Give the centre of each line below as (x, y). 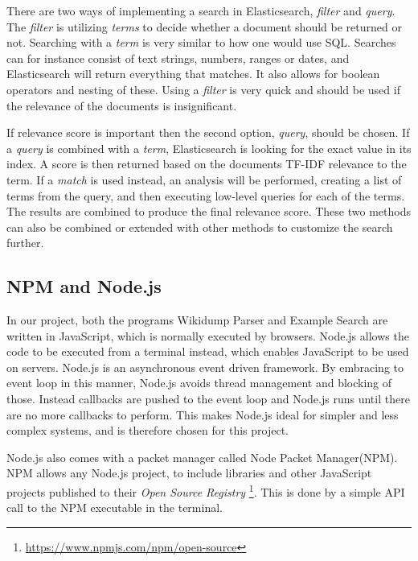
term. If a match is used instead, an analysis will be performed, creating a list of (204, 179)
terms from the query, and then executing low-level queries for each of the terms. (206, 195)
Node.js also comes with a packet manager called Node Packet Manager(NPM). (202, 457)
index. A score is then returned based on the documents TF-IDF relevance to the (207, 164)
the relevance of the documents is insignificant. (122, 105)
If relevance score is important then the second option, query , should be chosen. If (208, 132)
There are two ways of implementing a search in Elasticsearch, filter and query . (201, 10)
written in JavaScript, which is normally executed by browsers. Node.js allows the (208, 335)
